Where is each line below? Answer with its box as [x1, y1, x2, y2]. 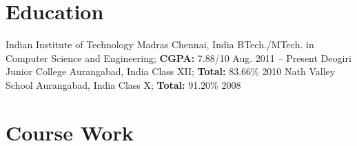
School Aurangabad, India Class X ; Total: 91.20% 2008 [6, 77, 241, 92]
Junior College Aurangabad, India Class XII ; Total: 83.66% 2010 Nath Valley [6, 64, 336, 79]
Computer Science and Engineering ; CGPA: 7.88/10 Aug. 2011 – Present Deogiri [6, 50, 351, 65]
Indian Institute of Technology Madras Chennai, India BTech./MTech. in [6, 37, 314, 52]
